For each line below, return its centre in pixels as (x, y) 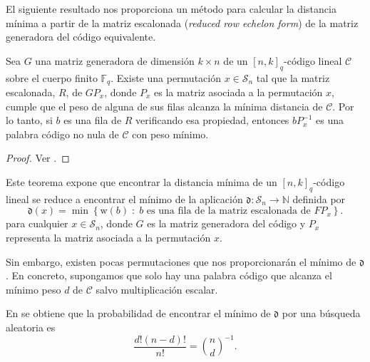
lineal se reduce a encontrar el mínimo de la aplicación (124, 198)
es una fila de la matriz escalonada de (228, 211)
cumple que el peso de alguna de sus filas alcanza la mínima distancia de (164, 106)
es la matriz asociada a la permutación (238, 92)
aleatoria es (31, 327)
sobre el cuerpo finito (52, 77)
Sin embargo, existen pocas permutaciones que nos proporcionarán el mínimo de (181, 261)
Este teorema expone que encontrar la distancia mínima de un (142, 182)
